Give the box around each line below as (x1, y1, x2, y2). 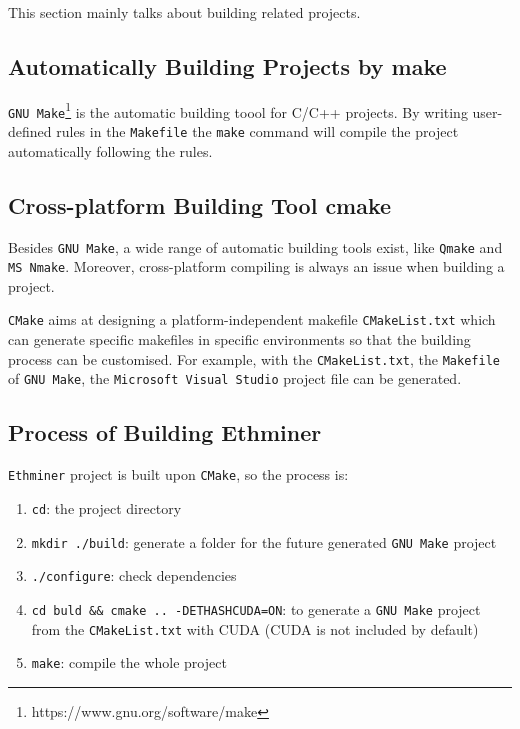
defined (8, 121, 52, 142)
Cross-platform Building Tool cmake (8, 189, 392, 220)
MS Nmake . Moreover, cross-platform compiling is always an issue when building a (8, 256, 505, 277)
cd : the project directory (31, 497, 182, 518)
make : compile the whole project (31, 652, 227, 673)
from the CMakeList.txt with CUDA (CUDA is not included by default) (31, 618, 479, 639)
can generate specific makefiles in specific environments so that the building (8, 329, 471, 350)
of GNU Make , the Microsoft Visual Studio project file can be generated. (8, 368, 462, 389)
